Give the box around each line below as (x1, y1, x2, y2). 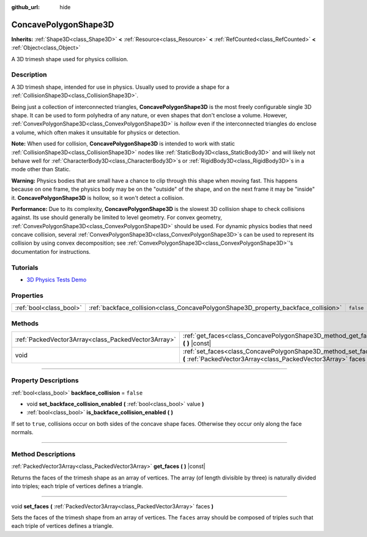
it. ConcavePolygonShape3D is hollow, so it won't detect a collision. (11, 194, 185, 201)
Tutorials (11, 263, 39, 272)
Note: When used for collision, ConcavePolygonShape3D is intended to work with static (11, 140, 235, 147)
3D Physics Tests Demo (26, 276, 87, 283)
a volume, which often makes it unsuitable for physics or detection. (11, 128, 180, 136)
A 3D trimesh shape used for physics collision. (11, 55, 128, 62)
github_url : (11, 4, 40, 10)
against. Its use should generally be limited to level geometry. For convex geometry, (11, 214, 223, 221)
